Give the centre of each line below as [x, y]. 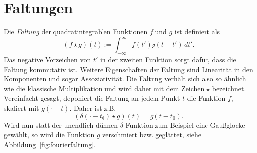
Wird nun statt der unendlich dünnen [61, 125]
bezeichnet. [229, 88]
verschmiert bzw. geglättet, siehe [152, 134]
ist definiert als [197, 31]
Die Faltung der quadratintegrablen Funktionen [76, 31]
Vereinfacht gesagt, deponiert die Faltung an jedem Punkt [92, 98]
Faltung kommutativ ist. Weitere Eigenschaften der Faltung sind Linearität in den [128, 69]
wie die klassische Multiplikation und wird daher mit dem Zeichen [104, 88]
